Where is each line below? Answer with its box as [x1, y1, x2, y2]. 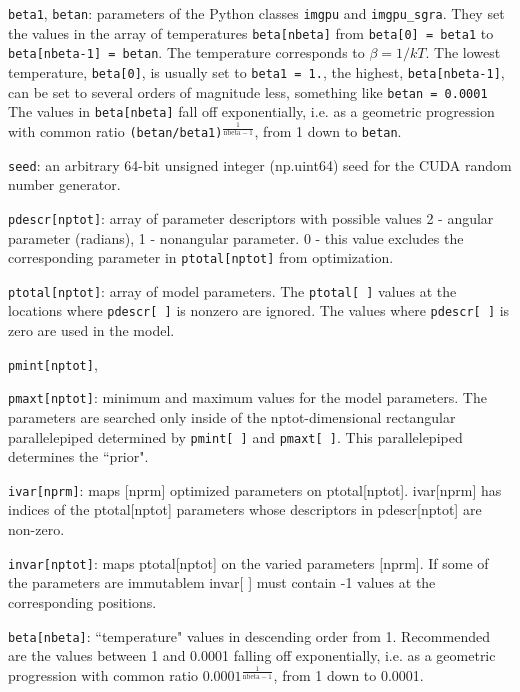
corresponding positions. [8, 591, 157, 612]
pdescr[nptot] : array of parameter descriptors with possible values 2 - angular [8, 207, 494, 228]
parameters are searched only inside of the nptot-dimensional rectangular [8, 406, 456, 427]
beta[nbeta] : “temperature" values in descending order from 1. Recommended [8, 625, 490, 646]
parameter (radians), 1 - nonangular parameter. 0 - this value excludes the [8, 227, 464, 248]
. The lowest [425, 42, 501, 63]
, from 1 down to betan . [254, 120, 402, 141]
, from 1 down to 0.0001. [273, 665, 424, 686]
